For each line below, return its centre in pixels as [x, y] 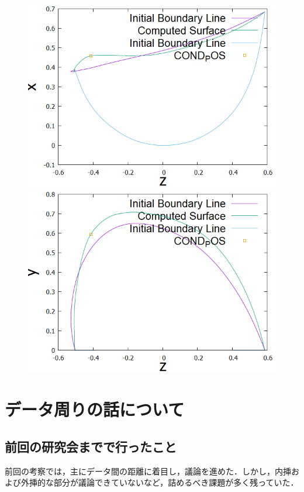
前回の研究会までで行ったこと [91, 446]
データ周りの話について [95, 409]
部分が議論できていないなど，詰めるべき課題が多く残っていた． [176, 482]
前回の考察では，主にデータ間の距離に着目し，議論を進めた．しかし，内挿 [148, 471]
